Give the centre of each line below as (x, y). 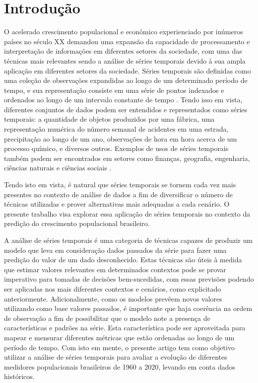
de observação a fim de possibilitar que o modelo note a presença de (107, 318)
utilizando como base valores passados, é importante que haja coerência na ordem (128, 308)
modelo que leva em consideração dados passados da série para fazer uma (115, 250)
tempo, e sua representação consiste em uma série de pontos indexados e (114, 90)
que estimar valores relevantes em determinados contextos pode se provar (115, 269)
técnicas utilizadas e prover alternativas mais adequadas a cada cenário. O (117, 204)
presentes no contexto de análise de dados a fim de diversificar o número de (118, 194)
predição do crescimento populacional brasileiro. (77, 223)
